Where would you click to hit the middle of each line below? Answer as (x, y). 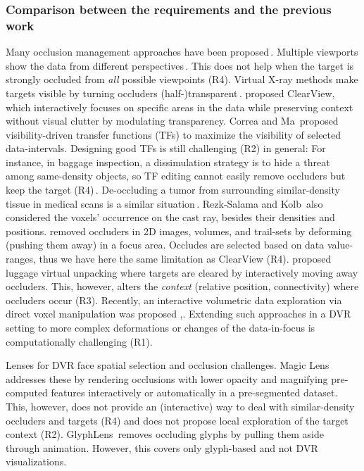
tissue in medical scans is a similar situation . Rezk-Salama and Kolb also (164, 203)
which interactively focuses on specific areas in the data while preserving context (180, 107)
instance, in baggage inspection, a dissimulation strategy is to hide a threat (168, 162)
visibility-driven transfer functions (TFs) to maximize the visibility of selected (174, 134)
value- (340, 245)
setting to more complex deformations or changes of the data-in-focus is (161, 328)
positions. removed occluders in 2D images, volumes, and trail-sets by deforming (179, 231)
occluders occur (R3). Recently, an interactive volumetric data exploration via (174, 300)
